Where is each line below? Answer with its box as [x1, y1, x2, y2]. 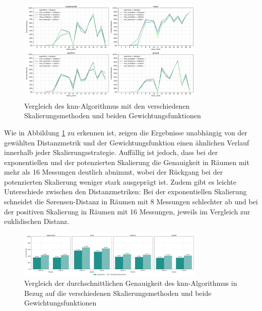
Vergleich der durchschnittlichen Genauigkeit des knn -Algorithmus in [24, 278, 237, 288]
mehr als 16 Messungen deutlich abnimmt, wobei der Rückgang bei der [4, 167, 223, 177]
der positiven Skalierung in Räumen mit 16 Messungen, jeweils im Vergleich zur [4, 206, 250, 216]
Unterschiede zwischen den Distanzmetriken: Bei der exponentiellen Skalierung [4, 186, 247, 197]
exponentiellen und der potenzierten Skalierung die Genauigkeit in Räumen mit [4, 157, 249, 167]
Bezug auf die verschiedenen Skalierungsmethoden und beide [24, 287, 212, 298]
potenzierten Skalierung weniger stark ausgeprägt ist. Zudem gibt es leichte [4, 176, 236, 187]
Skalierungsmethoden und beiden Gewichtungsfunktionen [24, 110, 201, 121]
